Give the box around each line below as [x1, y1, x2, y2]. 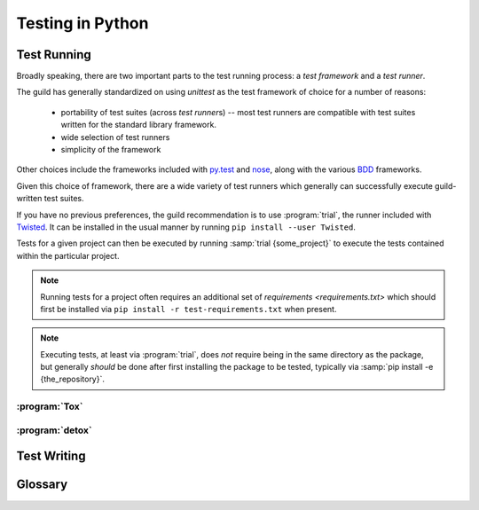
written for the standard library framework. [60, 120, 217, 130]
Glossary [16, 477, 68, 492]
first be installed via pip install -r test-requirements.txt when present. [40, 303, 337, 314]
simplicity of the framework [60, 145, 161, 155]
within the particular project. [16, 250, 120, 261]
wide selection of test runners [60, 131, 170, 142]
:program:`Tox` [16, 400, 83, 412]
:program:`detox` [16, 424, 92, 436]
